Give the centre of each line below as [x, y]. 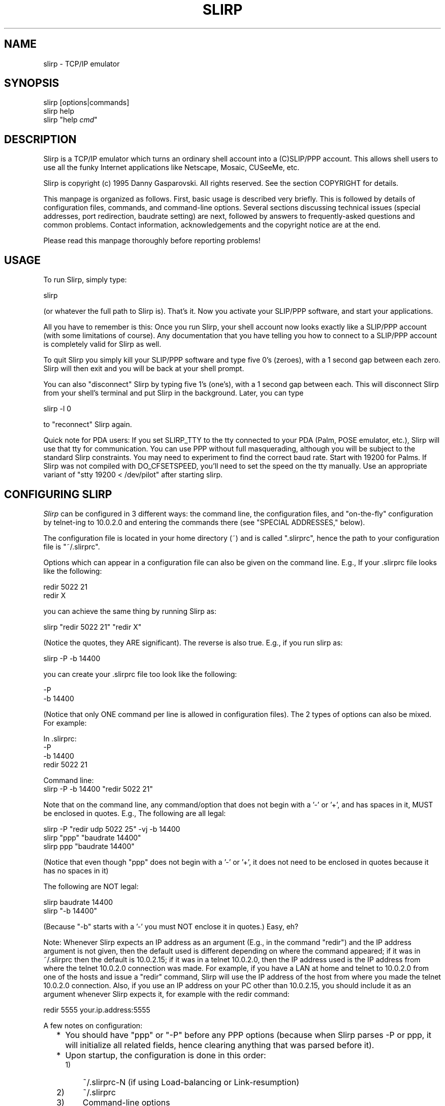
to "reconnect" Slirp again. [88, 425]
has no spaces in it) [76, 870]
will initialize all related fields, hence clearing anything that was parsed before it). [220, 1045]
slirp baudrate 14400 [78, 902]
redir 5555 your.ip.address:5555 [97, 1010]
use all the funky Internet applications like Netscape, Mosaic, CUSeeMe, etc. [171, 168]
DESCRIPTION [40, 139]
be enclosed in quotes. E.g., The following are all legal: [135, 813]
